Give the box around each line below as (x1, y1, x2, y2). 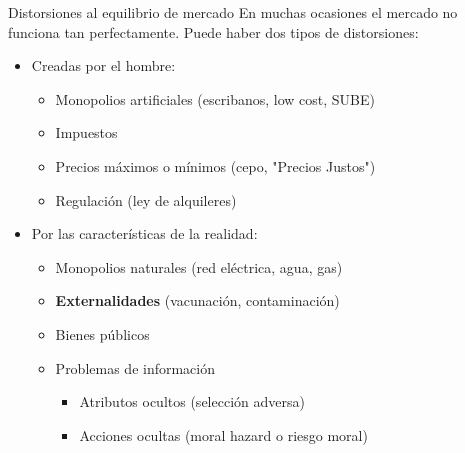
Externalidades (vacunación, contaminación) (55, 290, 340, 311)
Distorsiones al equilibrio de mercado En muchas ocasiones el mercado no (8, 2, 458, 22)
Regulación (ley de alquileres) (55, 189, 237, 210)
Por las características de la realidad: (31, 223, 258, 244)
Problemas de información (55, 357, 216, 378)
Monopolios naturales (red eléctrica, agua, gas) (55, 256, 343, 277)
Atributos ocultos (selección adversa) (79, 391, 305, 412)
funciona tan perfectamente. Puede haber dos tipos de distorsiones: (8, 21, 419, 42)
